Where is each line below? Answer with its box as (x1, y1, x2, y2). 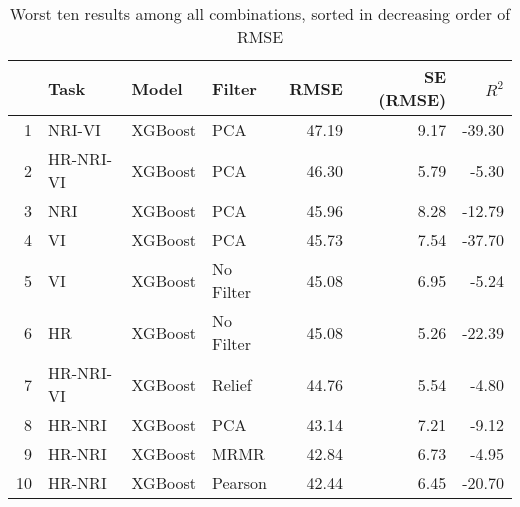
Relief (211, 372, 252, 396)
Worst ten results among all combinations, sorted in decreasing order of (9, 2, 511, 25)
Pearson (211, 471, 268, 494)
